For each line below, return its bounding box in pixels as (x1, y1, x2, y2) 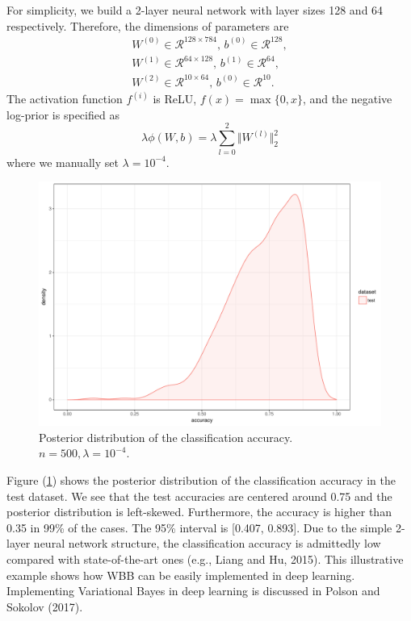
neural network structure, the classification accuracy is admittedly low (33, 535, 381, 552)
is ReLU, (153, 90, 197, 107)
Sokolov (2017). (6, 598, 83, 615)
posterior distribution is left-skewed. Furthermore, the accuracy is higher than (6, 503, 392, 520)
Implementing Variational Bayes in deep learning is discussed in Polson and (6, 582, 380, 599)
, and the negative (302, 90, 392, 107)
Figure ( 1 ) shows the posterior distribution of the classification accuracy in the (6, 472, 396, 488)
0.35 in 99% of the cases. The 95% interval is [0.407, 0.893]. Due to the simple (6, 519, 392, 536)
